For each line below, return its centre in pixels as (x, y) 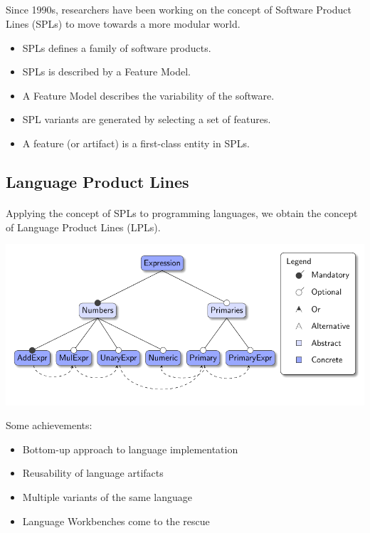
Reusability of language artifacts (93, 473)
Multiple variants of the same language (107, 497)
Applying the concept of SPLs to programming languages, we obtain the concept (182, 212)
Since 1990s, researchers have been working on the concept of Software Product (179, 10)
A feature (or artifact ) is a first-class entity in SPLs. (136, 143)
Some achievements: (49, 425)
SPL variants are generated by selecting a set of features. (147, 119)
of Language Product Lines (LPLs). (83, 227)
